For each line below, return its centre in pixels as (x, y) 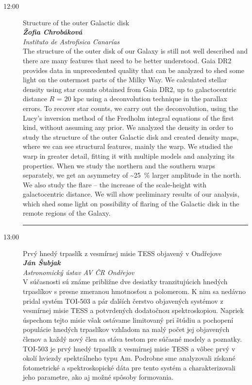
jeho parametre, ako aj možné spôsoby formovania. (98, 377)
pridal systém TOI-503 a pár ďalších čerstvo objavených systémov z (123, 301)
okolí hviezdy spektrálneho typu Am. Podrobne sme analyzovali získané (129, 358)
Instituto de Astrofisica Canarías (71, 41)
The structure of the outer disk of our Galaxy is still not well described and (135, 51)
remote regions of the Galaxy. (67, 213)
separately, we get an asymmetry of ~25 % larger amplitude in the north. (132, 175)
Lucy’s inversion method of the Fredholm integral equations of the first (128, 118)
